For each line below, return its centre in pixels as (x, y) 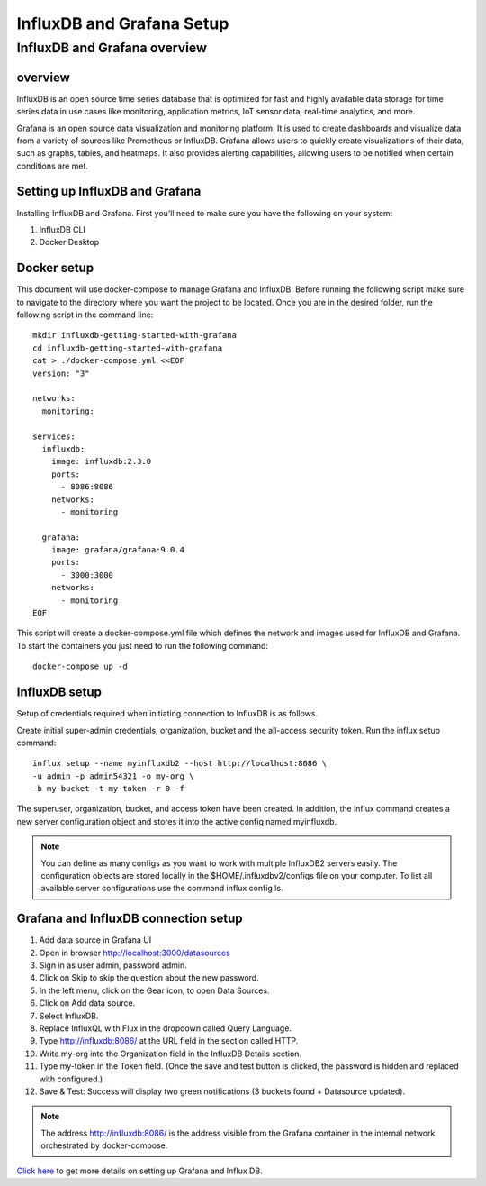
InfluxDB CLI (62, 229)
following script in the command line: (85, 315)
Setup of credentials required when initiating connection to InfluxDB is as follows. (167, 714)
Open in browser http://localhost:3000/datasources (135, 953)
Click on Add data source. (87, 1003)
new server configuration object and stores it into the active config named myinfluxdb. (177, 821)
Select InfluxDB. (69, 1016)
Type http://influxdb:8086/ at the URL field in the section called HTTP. (169, 1041)
